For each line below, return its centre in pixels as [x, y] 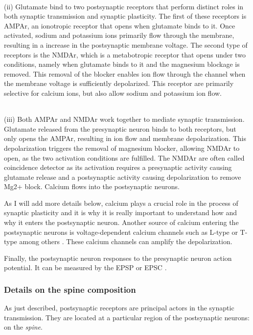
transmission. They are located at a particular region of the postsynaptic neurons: [127, 317]
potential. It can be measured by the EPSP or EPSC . [85, 267]
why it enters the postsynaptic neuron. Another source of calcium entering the [121, 222]
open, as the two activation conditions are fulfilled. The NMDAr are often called [124, 157]
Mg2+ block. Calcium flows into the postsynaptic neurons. [92, 186]
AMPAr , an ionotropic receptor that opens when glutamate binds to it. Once [120, 25]
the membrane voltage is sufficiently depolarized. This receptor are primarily [119, 83]
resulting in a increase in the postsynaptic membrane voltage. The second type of [126, 44]
